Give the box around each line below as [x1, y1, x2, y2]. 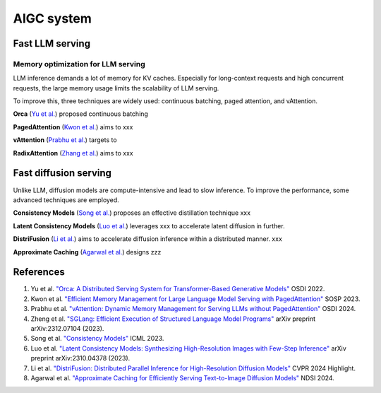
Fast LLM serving [13, 37, 91, 49]
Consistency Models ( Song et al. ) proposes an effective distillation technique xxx [13, 209, 250, 217]
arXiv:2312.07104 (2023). [30, 324, 104, 332]
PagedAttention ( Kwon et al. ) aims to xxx [13, 122, 133, 131]
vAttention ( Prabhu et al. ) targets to [13, 136, 117, 144]
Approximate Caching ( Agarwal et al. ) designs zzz [13, 247, 162, 256]
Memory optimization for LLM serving [13, 59, 146, 69]
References [13, 266, 65, 278]
